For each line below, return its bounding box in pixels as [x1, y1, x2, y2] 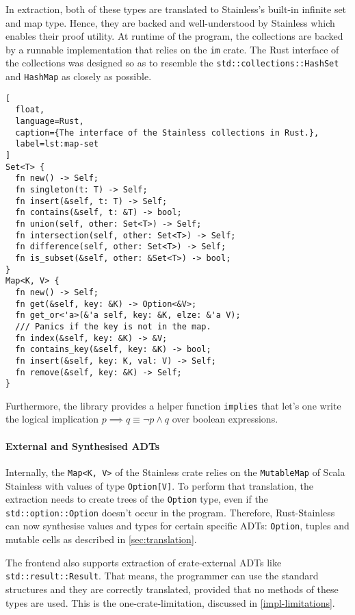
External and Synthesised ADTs [5, 438, 160, 453]
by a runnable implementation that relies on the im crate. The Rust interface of [5, 42, 339, 56]
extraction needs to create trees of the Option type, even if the [5, 492, 268, 506]
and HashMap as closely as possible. [5, 69, 152, 84]
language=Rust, [15, 116, 84, 127]
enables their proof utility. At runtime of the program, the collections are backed [5, 29, 343, 43]
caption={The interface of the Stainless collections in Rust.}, [15, 127, 319, 138]
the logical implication [5, 412, 99, 426]
